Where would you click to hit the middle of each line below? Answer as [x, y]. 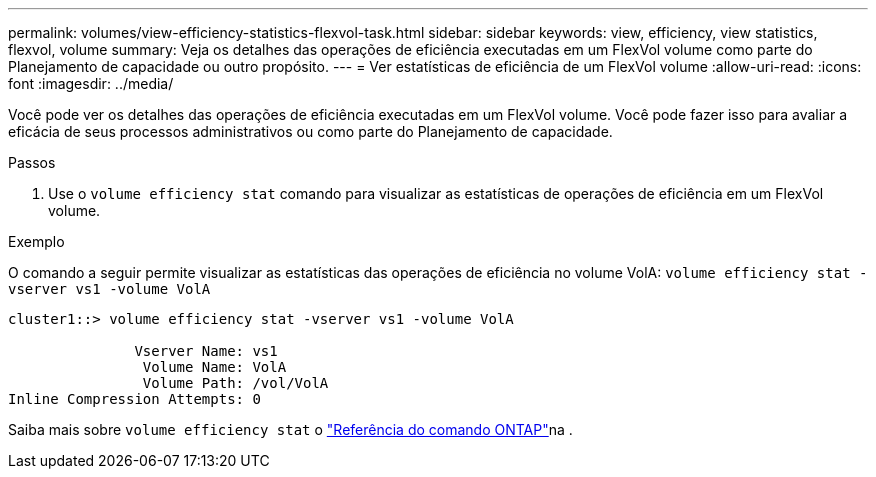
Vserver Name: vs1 [206, 351]
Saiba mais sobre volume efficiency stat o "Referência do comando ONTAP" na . [290, 429]
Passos [32, 162]
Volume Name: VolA [214, 367]
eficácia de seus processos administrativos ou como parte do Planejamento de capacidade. [310, 131]
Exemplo [36, 241]
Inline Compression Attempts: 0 [134, 399]
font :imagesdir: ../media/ [91, 83]
